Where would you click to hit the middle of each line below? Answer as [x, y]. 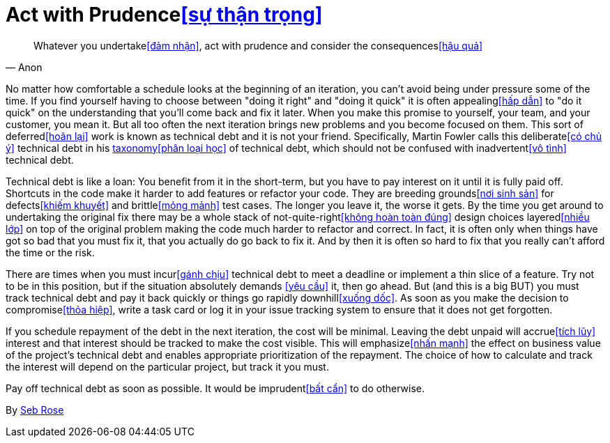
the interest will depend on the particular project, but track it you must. [167, 366]
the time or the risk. [50, 252]
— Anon [24, 67]
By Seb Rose [35, 410]
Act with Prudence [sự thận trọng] [164, 15]
